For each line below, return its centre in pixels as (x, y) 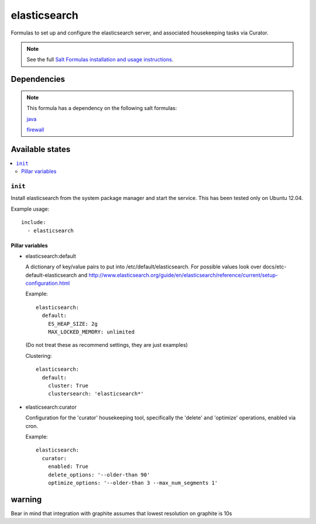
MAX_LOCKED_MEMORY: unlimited (91, 332)
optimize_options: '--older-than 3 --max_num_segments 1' (133, 483)
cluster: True (68, 385)
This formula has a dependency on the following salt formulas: (102, 108)
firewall (35, 129)
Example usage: (30, 209)
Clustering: (39, 356)
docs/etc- (274, 267)
